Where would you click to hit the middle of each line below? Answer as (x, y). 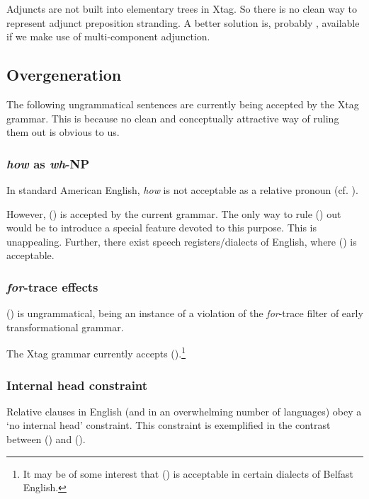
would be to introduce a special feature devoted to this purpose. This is (162, 228)
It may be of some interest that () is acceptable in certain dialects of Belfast (188, 473)
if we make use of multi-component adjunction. (108, 36)
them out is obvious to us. (63, 132)
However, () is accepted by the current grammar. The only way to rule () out (174, 213)
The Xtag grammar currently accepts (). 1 (96, 352)
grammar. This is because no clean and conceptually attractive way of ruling (173, 118)
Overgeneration (64, 75)
